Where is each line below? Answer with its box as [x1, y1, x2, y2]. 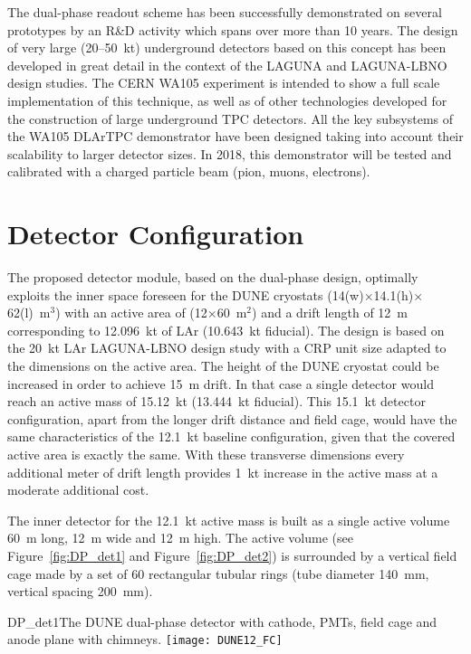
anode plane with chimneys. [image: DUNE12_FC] [7, 630, 283, 649]
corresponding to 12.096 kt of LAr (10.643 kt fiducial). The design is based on [7, 320, 445, 339]
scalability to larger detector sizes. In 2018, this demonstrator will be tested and [7, 144, 452, 163]
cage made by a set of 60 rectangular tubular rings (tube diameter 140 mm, [7, 564, 429, 583]
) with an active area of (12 [55, 303, 207, 322]
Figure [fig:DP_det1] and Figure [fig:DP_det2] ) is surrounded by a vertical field [7, 545, 457, 564]
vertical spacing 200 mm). [7, 582, 153, 601]
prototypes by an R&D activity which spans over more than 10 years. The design [7, 20, 458, 39]
